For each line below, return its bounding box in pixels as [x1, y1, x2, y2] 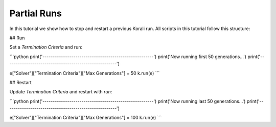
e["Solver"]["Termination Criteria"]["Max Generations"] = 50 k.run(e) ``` [9, 70, 160, 76]
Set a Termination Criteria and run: [9, 44, 83, 50]
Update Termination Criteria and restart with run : [9, 89, 112, 95]
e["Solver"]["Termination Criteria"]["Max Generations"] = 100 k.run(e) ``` [9, 115, 162, 121]
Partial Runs [9, 8, 62, 19]
